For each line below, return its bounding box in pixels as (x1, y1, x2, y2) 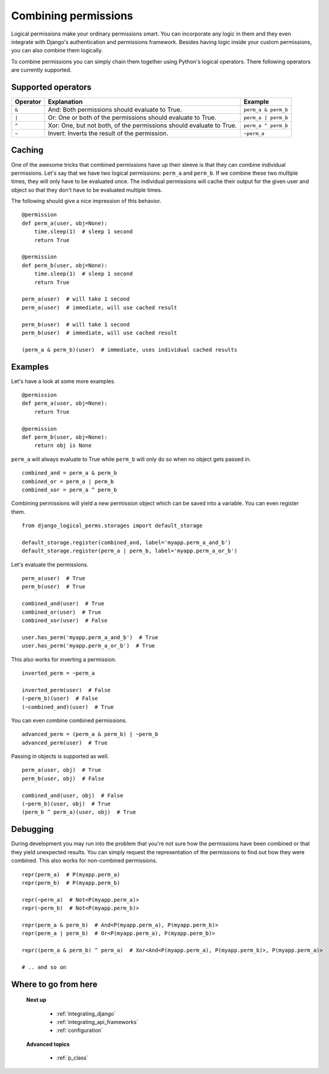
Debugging (11, 824, 54, 834)
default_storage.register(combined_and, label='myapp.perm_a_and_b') (22, 539, 232, 546)
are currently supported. (11, 66, 72, 73)
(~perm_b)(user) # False (22, 695, 99, 702)
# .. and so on (22, 964, 67, 970)
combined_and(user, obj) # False (22, 792, 123, 799)
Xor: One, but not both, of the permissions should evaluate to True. (48, 121, 237, 130)
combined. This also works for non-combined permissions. (11, 857, 158, 864)
